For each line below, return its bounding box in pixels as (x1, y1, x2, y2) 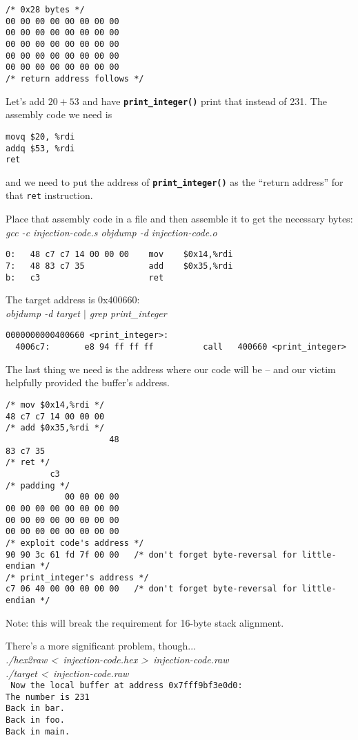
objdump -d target (6, 305, 80, 320)
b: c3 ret (6, 272, 164, 283)
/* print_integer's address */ (6, 572, 149, 582)
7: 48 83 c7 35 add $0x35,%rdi (6, 260, 233, 271)
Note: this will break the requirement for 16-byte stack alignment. (6, 615, 284, 629)
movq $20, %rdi (6, 131, 75, 142)
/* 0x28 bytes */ (6, 5, 85, 15)
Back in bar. (6, 703, 65, 714)
